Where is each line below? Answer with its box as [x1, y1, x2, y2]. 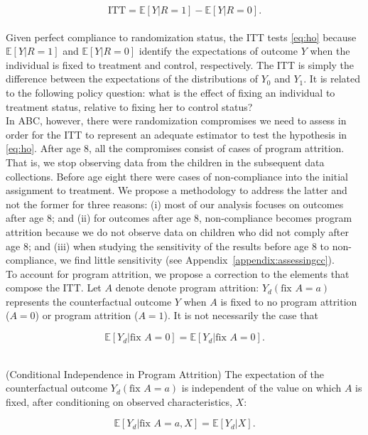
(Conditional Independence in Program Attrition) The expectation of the [6, 366, 324, 381]
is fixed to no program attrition [220, 294, 357, 308]
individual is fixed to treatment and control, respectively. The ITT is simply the [6, 57, 355, 72]
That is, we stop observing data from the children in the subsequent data [6, 154, 325, 169]
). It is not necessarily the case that [163, 308, 318, 323]
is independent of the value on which [181, 380, 342, 395]
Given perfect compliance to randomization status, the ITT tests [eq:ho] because [6, 29, 357, 44]
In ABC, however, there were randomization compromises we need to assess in [6, 113, 347, 128]
